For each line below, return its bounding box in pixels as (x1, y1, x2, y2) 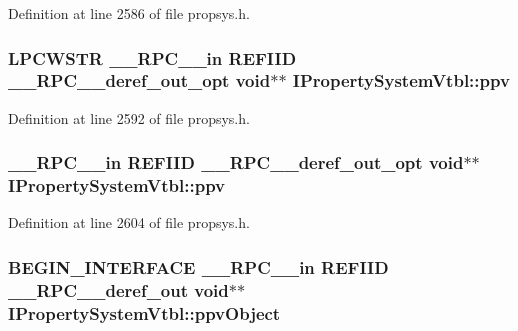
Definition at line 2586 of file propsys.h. (8, 3, 250, 23)
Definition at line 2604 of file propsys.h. (8, 212, 250, 233)
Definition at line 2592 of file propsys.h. (8, 107, 250, 128)
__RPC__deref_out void (8, 277, 229, 302)
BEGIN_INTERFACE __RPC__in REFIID (8, 254, 389, 279)
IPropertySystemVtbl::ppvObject (8, 300, 281, 325)
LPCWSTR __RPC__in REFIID (8, 45, 297, 70)
